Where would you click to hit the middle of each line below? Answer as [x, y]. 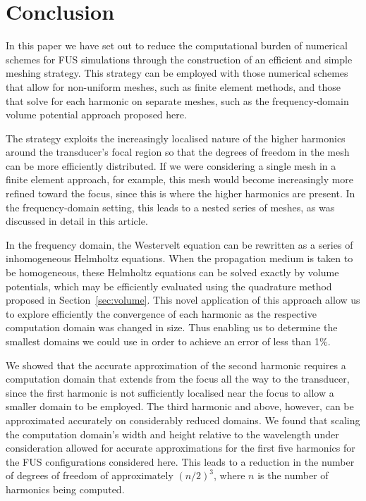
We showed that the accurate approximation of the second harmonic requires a [176, 365]
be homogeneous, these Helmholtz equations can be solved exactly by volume [172, 272]
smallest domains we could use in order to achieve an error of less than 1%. [168, 341]
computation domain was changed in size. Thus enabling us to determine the [172, 327]
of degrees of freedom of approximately [90, 475]
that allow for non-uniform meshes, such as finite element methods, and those [173, 86]
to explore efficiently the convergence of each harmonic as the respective [161, 313]
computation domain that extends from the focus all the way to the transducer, [178, 379]
